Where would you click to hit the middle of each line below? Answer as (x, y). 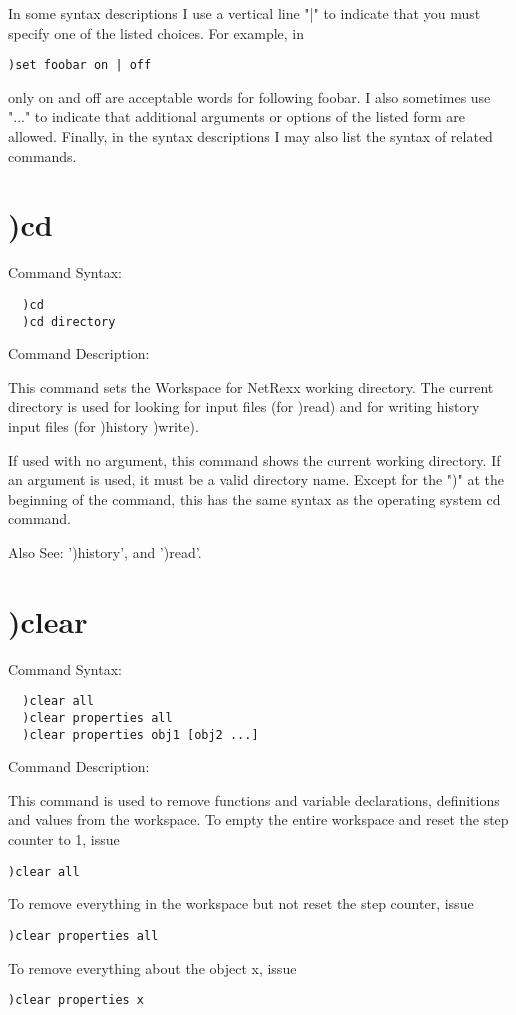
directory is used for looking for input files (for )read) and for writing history (244, 406)
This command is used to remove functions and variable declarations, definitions (254, 799)
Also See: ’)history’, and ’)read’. (105, 552)
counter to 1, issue (64, 839)
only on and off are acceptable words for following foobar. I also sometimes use (249, 96)
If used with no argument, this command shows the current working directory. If (254, 459)
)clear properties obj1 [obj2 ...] (140, 734)
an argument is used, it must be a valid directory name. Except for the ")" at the (256, 479)
